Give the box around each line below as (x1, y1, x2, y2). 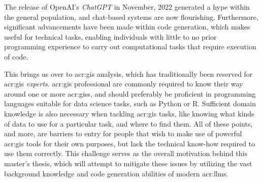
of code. (4, 51, 28, 62)
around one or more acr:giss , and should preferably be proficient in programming (4, 88, 256, 99)
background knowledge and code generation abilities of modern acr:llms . (4, 168, 228, 178)
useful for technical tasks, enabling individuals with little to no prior (4, 31, 217, 42)
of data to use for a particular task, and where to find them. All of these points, (4, 118, 253, 129)
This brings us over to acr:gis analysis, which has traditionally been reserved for (4, 68, 253, 79)
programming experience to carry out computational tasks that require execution (4, 41, 256, 52)
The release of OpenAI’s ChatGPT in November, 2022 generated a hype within (4, 2, 250, 12)
